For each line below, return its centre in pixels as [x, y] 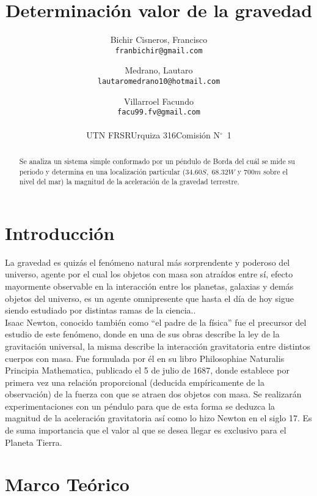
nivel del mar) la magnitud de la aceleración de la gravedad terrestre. [129, 182]
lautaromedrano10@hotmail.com [159, 81]
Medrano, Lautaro [159, 70]
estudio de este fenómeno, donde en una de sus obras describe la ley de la [142, 334]
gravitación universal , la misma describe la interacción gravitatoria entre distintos [158, 346]
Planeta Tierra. [34, 442]
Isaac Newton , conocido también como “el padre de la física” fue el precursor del [156, 322]
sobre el [275, 171]
